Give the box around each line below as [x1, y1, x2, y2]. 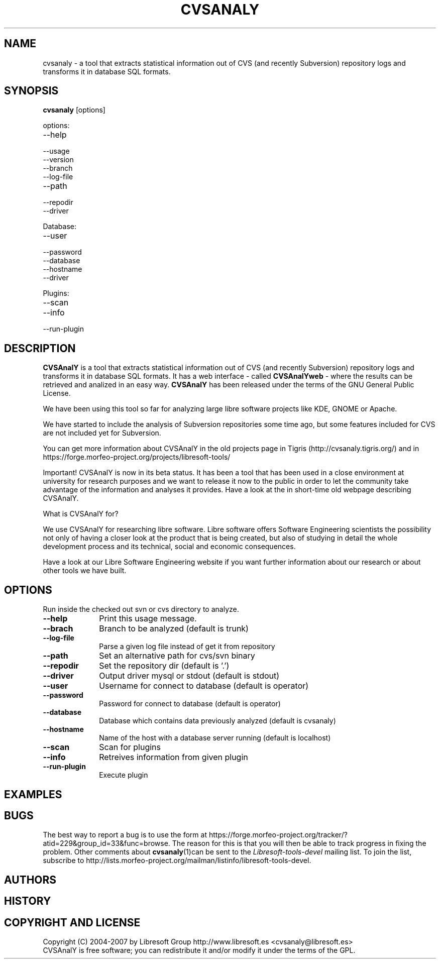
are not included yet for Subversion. [43, 429, 161, 438]
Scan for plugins [99, 742, 161, 753]
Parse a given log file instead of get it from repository [99, 642, 275, 651]
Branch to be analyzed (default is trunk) [99, 623, 249, 634]
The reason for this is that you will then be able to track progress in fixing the [172, 839, 426, 848]
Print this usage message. [99, 613, 197, 624]
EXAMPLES [4, 788, 62, 801]
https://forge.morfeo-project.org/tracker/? [208, 830, 348, 839]
